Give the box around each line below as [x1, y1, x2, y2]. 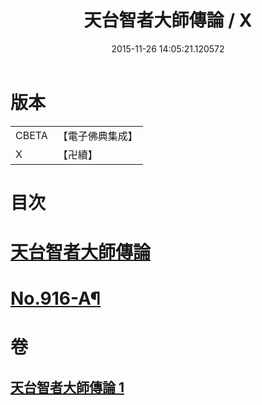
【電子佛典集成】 [57, 129, 138, 143]
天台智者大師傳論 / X [83, 9, 253, 32]
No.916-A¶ [10, 287, 102, 310]
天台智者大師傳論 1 [10, 379, 125, 396]
